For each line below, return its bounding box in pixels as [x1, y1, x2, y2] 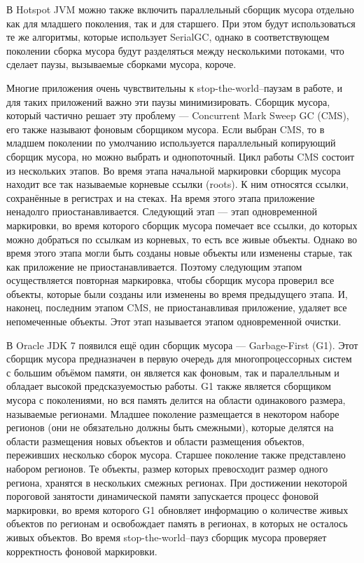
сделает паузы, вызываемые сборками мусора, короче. [6, 57, 237, 72]
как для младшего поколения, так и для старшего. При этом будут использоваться [6, 15, 356, 30]
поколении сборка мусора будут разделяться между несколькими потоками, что [6, 43, 344, 57]
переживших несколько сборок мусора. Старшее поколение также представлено [6, 447, 346, 462]
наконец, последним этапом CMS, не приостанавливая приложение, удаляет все [6, 300, 347, 315]
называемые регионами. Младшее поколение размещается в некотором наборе [6, 406, 339, 421]
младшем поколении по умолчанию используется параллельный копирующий [6, 135, 336, 150]
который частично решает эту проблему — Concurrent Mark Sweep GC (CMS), [6, 108, 349, 123]
